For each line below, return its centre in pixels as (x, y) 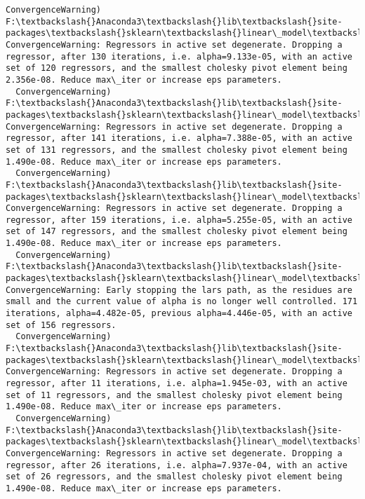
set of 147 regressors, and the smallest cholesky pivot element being (177, 232)
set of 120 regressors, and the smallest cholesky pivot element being (177, 68)
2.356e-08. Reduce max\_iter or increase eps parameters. (144, 80)
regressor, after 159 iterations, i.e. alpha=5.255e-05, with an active (179, 220)
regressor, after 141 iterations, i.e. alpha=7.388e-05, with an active (179, 138)
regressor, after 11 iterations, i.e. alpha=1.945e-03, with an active (177, 383)
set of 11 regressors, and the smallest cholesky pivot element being (174, 395)
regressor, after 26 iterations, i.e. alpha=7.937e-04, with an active (177, 465)
